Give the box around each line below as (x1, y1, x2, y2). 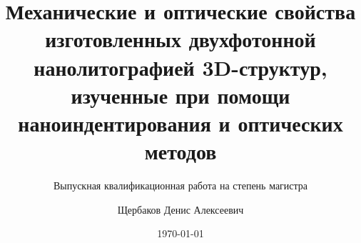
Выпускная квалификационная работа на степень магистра (53, 178, 308, 193)
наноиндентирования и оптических (18, 108, 343, 137)
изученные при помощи (71, 80, 290, 109)
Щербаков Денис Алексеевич (117, 202, 244, 217)
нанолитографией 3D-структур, (34, 52, 327, 81)
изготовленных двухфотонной (45, 24, 316, 54)
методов (144, 137, 217, 166)
